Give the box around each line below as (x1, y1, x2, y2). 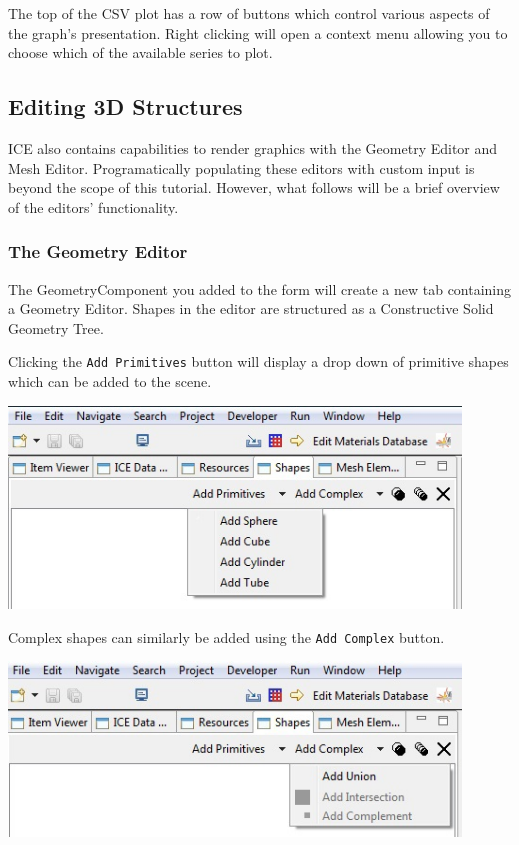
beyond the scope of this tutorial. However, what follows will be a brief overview (8, 177, 500, 198)
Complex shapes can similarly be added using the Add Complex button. (8, 626, 445, 647)
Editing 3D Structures (8, 91, 243, 122)
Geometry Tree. (8, 317, 104, 338)
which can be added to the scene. (8, 371, 212, 392)
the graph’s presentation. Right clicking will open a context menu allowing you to (8, 22, 508, 43)
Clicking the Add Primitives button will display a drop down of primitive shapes (8, 351, 509, 372)
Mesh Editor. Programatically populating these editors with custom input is (8, 157, 475, 178)
